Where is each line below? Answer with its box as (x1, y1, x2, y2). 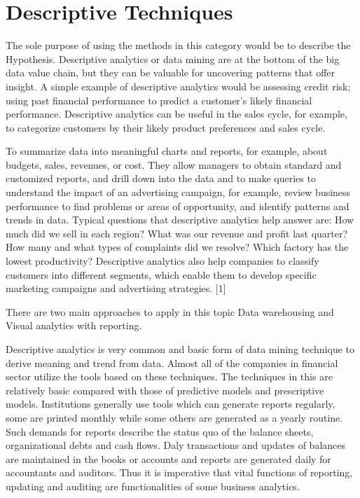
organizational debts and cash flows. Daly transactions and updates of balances (6, 438, 345, 452)
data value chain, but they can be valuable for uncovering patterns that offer (6, 65, 335, 80)
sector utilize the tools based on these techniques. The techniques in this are (6, 369, 333, 384)
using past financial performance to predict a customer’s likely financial (6, 92, 312, 107)
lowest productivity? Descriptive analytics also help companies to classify (6, 254, 319, 268)
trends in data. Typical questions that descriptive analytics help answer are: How (6, 212, 354, 227)
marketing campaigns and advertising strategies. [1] (6, 281, 226, 296)
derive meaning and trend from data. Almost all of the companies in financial (6, 355, 338, 370)
